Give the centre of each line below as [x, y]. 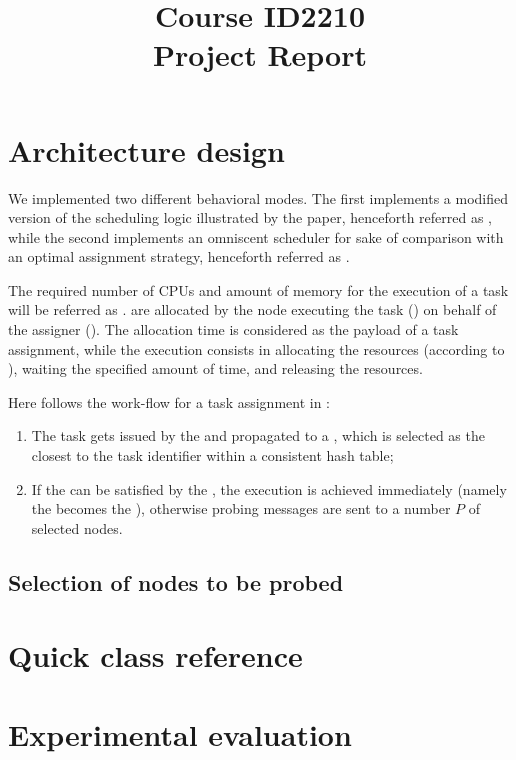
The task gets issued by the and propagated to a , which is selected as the [258, 435]
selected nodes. [77, 527]
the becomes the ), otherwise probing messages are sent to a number [241, 508]
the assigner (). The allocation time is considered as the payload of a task [233, 329]
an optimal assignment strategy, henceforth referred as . [179, 256]
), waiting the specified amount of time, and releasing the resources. [215, 368]
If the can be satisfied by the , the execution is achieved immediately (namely [269, 488]
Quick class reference [155, 655]
